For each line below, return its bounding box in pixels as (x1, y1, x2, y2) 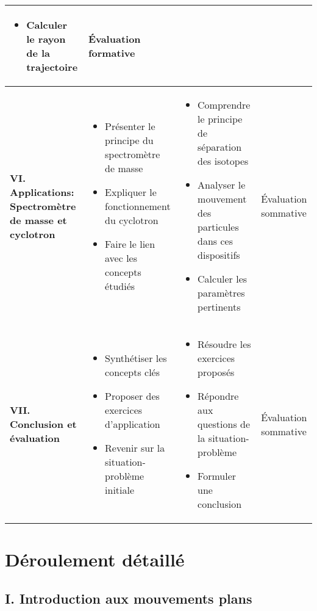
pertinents (198, 300, 241, 314)
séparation (198, 140, 242, 154)
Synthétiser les (105, 351, 167, 365)
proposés (198, 365, 235, 379)
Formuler (198, 469, 237, 483)
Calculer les (198, 272, 248, 286)
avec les (105, 250, 138, 265)
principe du (105, 132, 154, 147)
